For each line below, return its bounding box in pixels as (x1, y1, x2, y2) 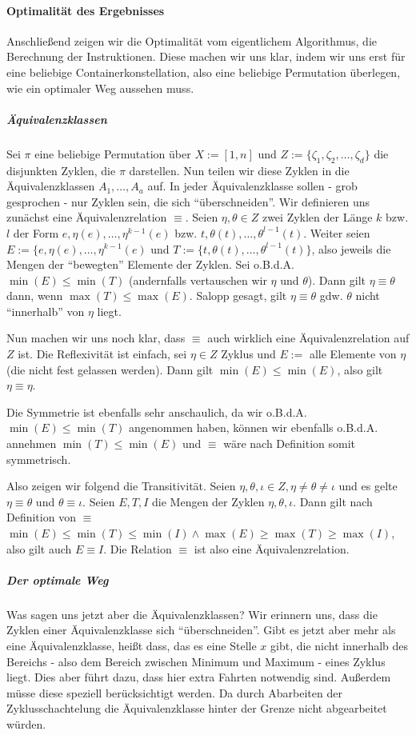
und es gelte (338, 477, 398, 494)
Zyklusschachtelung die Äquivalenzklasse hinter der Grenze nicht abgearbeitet (6, 700, 387, 717)
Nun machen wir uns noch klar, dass (6, 330, 186, 346)
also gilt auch (6, 540, 72, 557)
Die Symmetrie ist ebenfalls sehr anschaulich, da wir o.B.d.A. (6, 403, 307, 420)
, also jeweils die (311, 240, 391, 257)
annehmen (6, 435, 57, 452)
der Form (13, 224, 59, 241)
